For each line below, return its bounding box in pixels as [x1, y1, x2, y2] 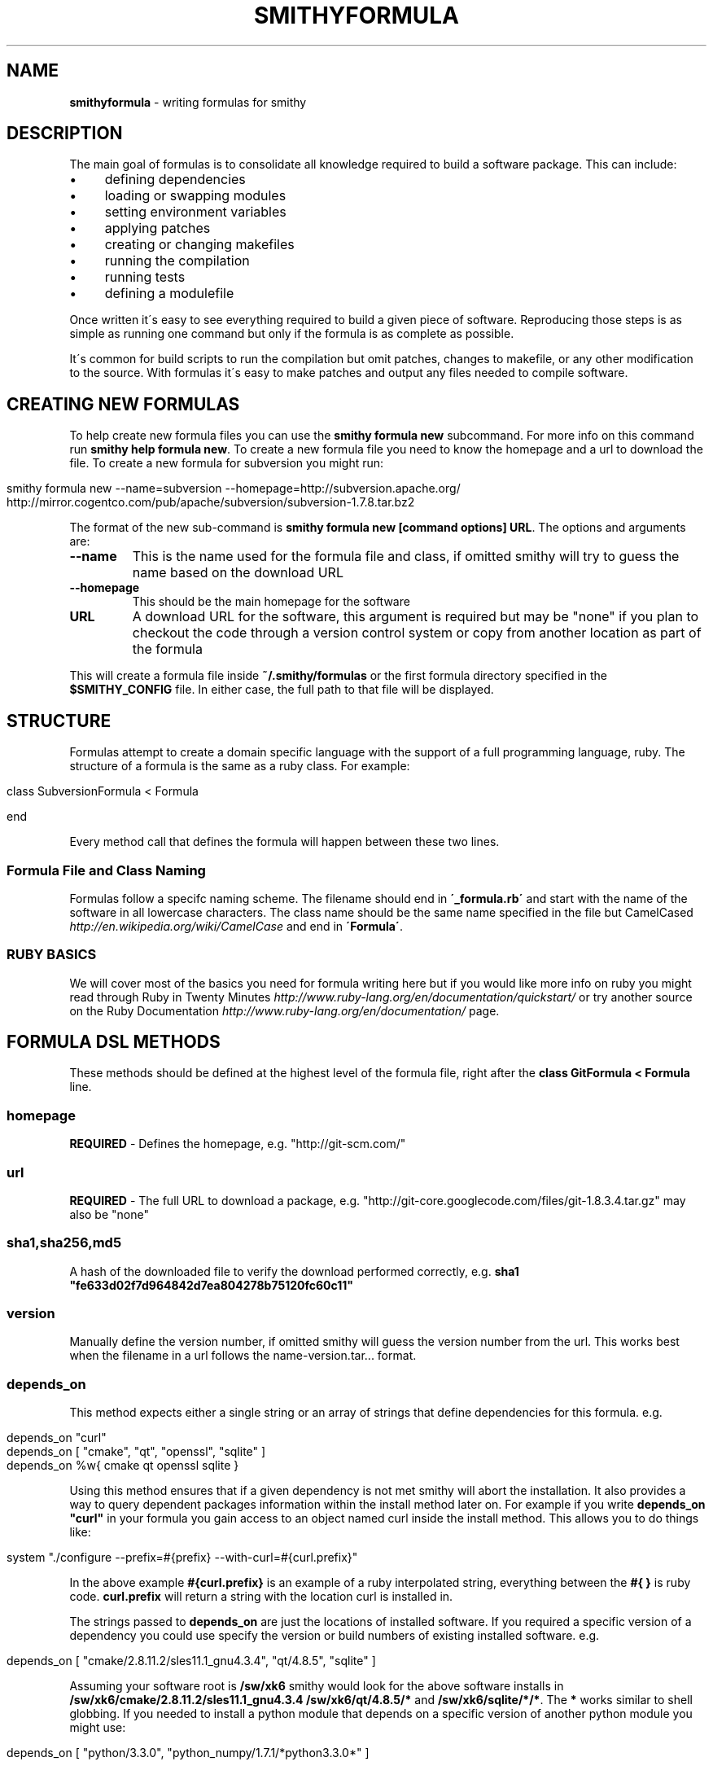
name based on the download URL [132, 564, 343, 581]
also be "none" [69, 1207, 149, 1221]
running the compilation [104, 252, 250, 270]
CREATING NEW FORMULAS [7, 393, 240, 414]
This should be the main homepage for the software [132, 594, 410, 609]
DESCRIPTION [7, 123, 123, 144]
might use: [69, 1720, 126, 1735]
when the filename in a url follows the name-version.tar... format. [69, 1348, 417, 1363]
